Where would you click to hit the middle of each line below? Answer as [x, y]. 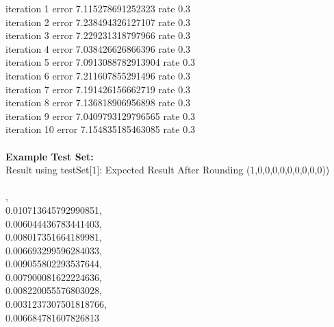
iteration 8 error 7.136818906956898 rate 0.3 [98, 102]
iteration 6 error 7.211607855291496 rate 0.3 [98, 75]
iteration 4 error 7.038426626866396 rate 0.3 [98, 48]
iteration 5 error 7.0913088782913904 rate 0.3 [101, 62]
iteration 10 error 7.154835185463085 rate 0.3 [101, 129]
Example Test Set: [50, 156]
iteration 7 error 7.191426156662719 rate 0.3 [98, 89]
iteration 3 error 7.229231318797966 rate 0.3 [98, 35]
